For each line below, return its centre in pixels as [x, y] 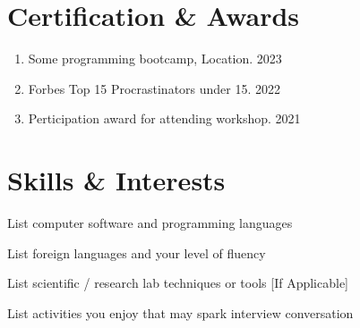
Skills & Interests [116, 180]
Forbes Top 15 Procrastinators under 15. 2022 [154, 88]
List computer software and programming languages [150, 223]
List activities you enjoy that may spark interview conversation [180, 312]
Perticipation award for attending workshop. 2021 [164, 118]
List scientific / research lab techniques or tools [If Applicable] [178, 283]
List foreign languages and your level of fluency [137, 252]
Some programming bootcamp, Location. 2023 [155, 59]
